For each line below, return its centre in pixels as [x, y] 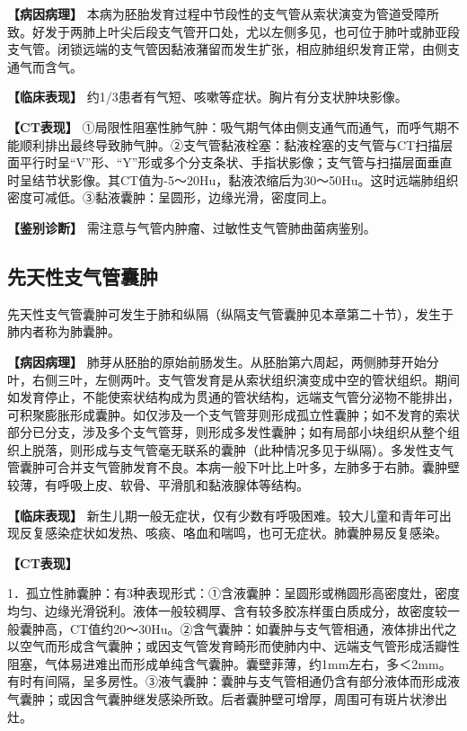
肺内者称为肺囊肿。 [64, 331]
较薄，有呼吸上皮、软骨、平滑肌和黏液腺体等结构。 [158, 485]
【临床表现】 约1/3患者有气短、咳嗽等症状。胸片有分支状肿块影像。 [207, 97]
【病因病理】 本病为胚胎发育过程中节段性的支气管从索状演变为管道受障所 [223, 13]
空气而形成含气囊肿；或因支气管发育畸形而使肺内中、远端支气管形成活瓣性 [239, 646]
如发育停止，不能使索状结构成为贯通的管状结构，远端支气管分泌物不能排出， [233, 397]
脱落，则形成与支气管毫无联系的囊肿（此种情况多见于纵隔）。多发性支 [236, 449]
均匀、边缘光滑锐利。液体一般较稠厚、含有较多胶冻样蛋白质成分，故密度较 [227, 611]
